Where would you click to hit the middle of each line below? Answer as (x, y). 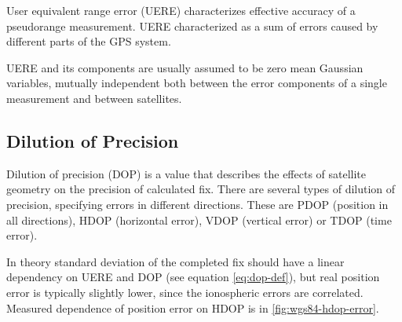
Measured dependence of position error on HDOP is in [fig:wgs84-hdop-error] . (193, 307)
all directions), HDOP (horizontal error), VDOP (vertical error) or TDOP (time (199, 220)
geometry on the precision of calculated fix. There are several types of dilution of (201, 189)
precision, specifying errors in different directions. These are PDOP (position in (197, 204)
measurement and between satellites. (94, 98)
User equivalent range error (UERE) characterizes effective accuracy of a (181, 10)
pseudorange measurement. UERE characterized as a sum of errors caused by (192, 26)
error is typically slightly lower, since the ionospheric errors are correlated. (185, 292)
